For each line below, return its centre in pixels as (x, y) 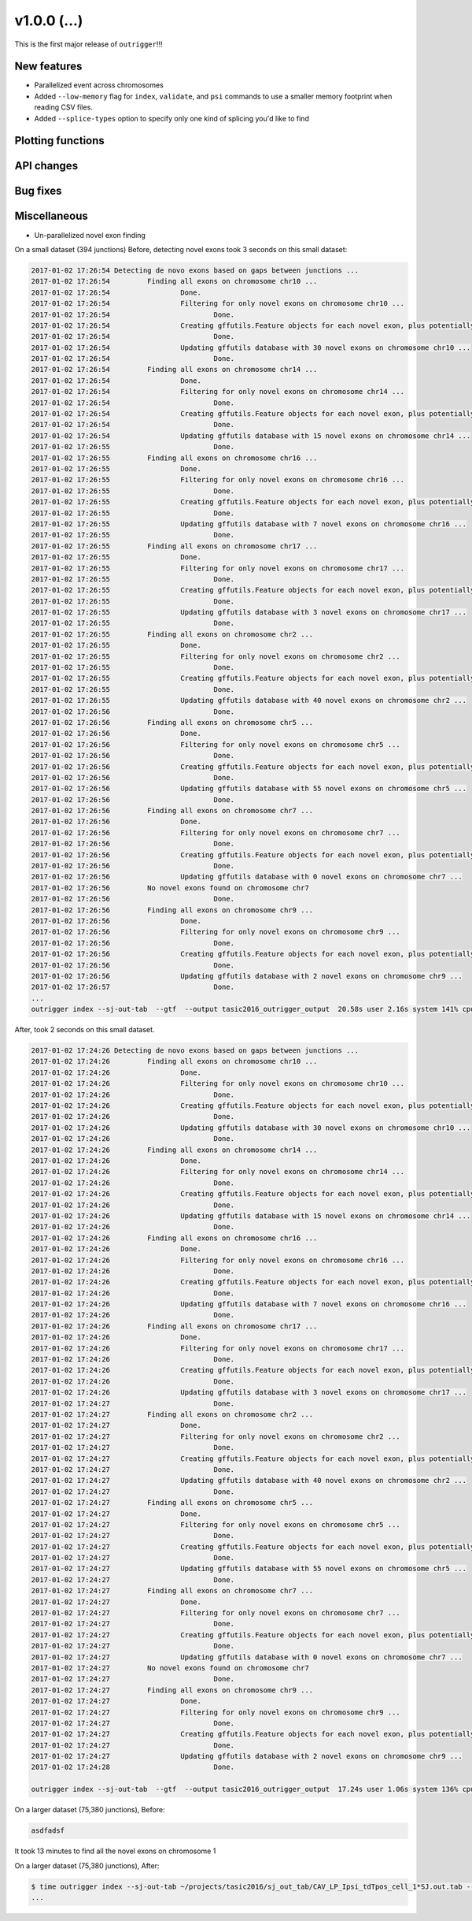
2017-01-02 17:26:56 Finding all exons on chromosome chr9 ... (172, 910)
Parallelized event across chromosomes (99, 85)
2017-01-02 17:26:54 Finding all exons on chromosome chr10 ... (174, 281)
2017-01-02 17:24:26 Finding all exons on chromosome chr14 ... (174, 1150)
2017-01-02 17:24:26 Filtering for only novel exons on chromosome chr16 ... (218, 1260)
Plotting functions (60, 141)
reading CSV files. (64, 107)
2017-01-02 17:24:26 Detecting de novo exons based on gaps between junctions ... (195, 1051)
